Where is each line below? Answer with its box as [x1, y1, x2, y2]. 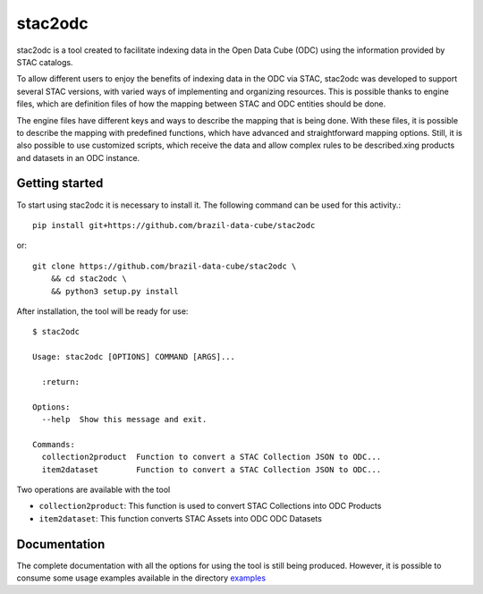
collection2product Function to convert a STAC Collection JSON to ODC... [41, 452, 382, 462]
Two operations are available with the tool [16, 484, 171, 495]
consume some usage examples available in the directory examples [16, 573, 267, 583]
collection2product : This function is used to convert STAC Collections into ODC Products [38, 501, 382, 512]
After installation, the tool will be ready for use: [16, 305, 189, 317]
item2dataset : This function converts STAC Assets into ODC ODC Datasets [38, 513, 322, 523]
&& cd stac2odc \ [50, 274, 127, 284]
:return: [41, 377, 80, 386]
